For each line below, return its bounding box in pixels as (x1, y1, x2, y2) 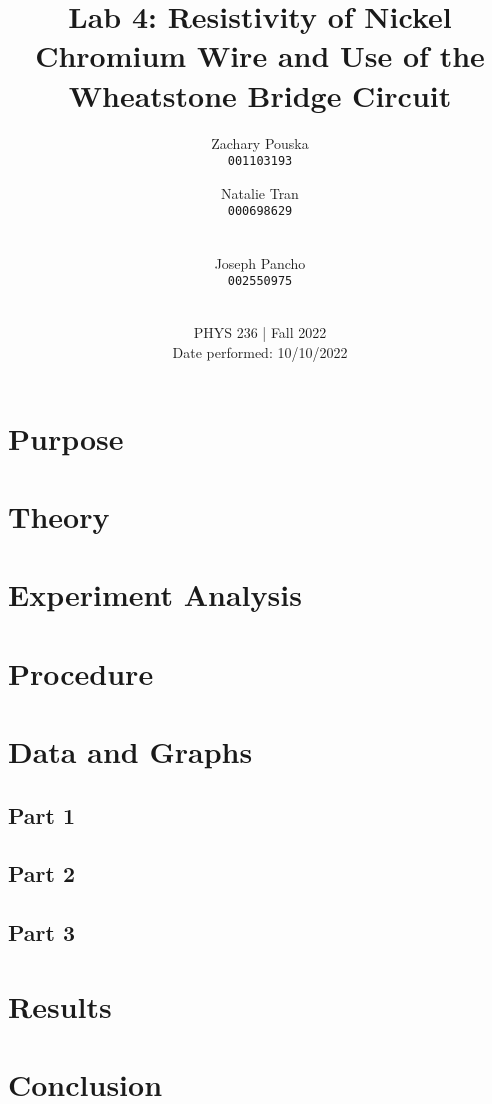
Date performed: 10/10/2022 (172, 342, 348, 363)
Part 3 (8, 917, 76, 948)
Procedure (8, 652, 154, 693)
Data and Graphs (8, 731, 253, 772)
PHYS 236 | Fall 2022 (193, 322, 327, 343)
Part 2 (8, 858, 76, 889)
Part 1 (8, 799, 76, 830)
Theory (8, 496, 110, 536)
